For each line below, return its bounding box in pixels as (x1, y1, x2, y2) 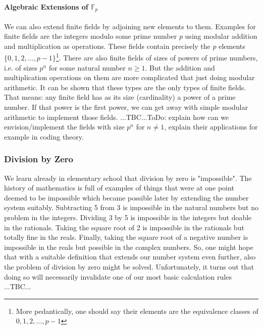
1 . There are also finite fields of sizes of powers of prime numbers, (56, 51, 258, 63)
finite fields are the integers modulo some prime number (4, 31, 177, 41)
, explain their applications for (164, 121, 258, 132)
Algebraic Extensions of (4, 1, 88, 12)
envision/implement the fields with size (4, 121, 125, 132)
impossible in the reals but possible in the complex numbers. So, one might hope (4, 241, 253, 252)
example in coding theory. (4, 131, 84, 142)
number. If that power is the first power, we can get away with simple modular (4, 102, 248, 112)
